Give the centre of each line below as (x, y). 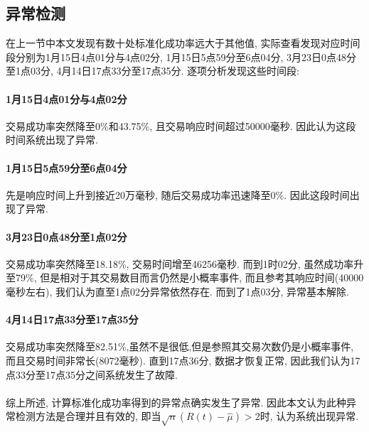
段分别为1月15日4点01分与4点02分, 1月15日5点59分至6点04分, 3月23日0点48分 (181, 56)
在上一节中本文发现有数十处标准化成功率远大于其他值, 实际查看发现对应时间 (183, 43)
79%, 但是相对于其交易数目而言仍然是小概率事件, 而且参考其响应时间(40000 (189, 277)
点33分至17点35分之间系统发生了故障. (92, 374)
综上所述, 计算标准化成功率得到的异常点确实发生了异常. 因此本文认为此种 (176, 402)
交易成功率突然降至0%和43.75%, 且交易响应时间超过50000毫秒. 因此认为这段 (181, 125)
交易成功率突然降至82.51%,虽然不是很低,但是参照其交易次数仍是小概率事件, (180, 346)
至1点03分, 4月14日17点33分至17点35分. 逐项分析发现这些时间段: (153, 71)
